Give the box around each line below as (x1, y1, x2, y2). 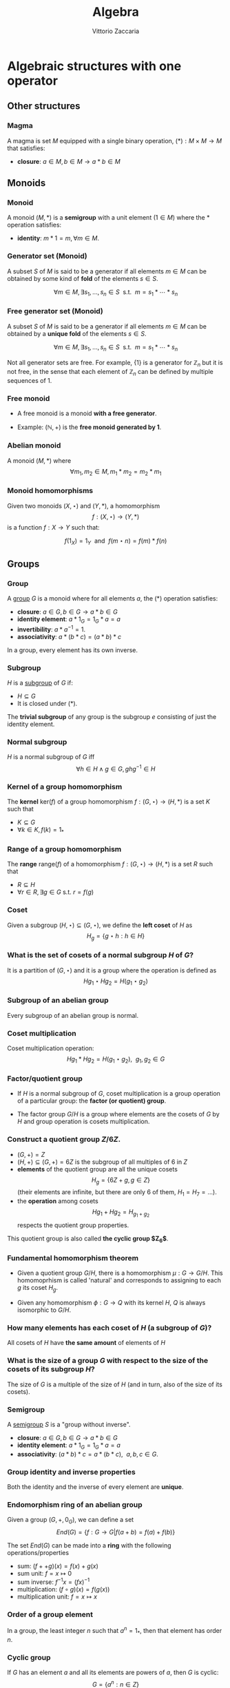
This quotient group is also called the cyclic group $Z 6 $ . (7, 1234, 169, 1244)
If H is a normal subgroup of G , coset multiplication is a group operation (17, 1090, 220, 1098)
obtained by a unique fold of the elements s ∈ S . (7, 329, 147, 337)
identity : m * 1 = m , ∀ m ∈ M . (17, 234, 100, 242)
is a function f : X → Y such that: (7, 523, 100, 531)
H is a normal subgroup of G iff (7, 753, 95, 761)
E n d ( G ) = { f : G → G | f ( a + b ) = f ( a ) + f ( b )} (56, 1528, 176, 1536)
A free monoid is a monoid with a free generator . (17, 409, 157, 417)
